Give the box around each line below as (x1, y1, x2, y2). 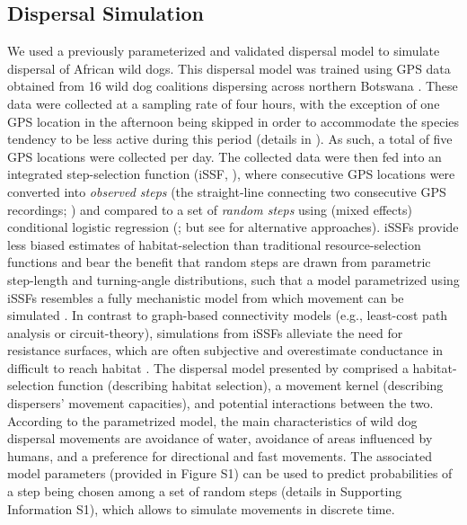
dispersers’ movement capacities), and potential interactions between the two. (7, 394, 434, 413)
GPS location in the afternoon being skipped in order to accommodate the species (7, 111, 460, 130)
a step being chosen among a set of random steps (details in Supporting (7, 482, 402, 501)
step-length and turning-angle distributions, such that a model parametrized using (7, 270, 460, 289)
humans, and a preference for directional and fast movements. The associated (7, 446, 433, 465)
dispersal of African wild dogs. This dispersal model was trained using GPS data (7, 58, 451, 77)
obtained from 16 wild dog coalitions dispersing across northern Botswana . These (7, 76, 458, 95)
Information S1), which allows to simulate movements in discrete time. (7, 499, 395, 518)
